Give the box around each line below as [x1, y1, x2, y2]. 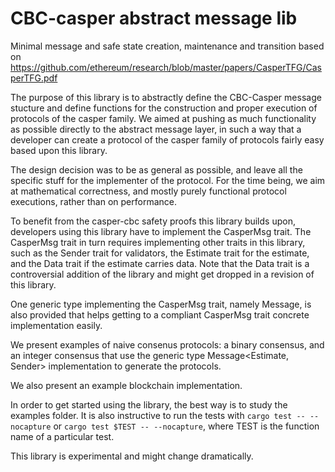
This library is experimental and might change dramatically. [10, 450, 254, 462]
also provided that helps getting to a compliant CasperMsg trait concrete [10, 308, 310, 321]
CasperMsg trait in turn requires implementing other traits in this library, [10, 236, 306, 248]
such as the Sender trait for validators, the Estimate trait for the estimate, [10, 247, 310, 259]
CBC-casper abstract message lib [10, 7, 298, 30]
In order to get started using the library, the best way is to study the [10, 398, 288, 411]
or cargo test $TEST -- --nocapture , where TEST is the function [53, 420, 320, 432]
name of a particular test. [10, 430, 115, 442]
